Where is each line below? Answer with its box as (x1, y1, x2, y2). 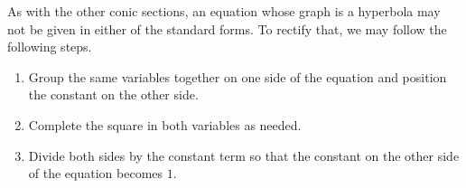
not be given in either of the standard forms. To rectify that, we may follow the (7, 19, 447, 38)
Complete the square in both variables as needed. (28, 115, 302, 134)
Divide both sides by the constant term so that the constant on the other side (28, 146, 460, 164)
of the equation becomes (28, 164, 163, 183)
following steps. (7, 37, 92, 56)
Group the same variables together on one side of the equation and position (28, 67, 447, 86)
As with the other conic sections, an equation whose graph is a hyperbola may (7, 2, 441, 20)
